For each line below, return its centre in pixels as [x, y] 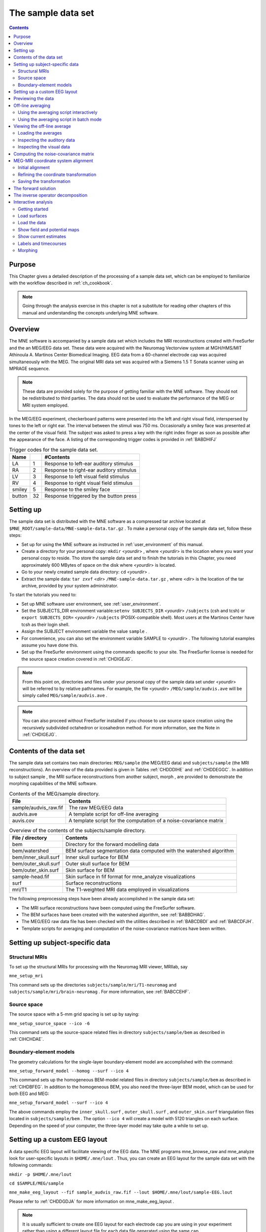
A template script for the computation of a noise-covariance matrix [146, 821]
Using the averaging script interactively [58, 112]
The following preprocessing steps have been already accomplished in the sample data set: [102, 899]
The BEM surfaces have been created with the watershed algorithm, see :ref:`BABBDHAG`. [113, 915]
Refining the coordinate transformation [57, 174]
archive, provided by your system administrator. [70, 585]
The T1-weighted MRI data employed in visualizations [128, 890]
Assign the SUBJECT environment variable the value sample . [84, 631]
